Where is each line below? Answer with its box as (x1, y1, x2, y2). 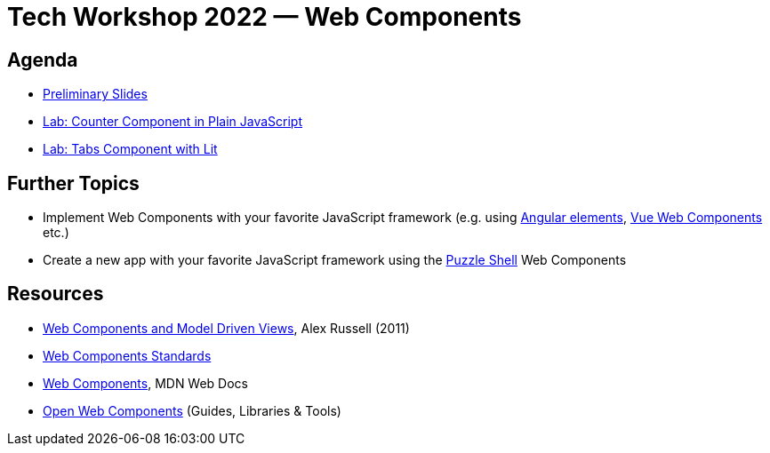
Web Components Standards (43, 347, 212, 363)
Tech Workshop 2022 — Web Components (7, 2, 522, 32)
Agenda (7, 48, 78, 71)
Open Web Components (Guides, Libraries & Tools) (43, 402, 341, 418)
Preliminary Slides (43, 86, 148, 102)
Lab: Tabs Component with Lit (43, 141, 218, 157)
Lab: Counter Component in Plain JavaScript (43, 114, 303, 130)
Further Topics (7, 171, 140, 195)
